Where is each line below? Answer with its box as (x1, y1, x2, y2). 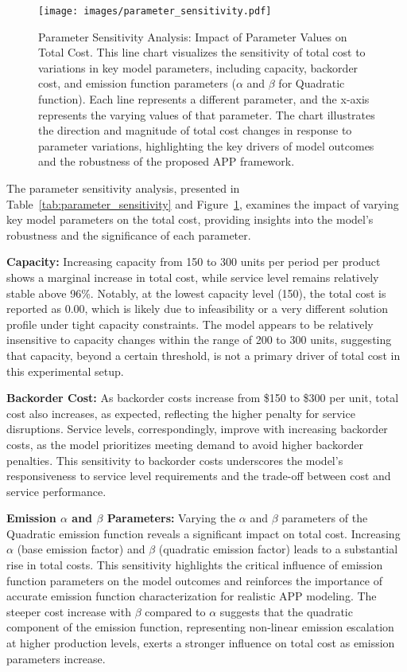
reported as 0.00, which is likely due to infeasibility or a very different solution (6, 300, 389, 317)
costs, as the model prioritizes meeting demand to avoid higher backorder (6, 436, 363, 452)
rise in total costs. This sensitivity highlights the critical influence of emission (6, 557, 383, 573)
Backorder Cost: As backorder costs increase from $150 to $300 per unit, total (6, 389, 399, 406)
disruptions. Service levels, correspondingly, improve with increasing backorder (6, 420, 388, 437)
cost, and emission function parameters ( (38, 75, 236, 92)
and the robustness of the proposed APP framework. (38, 153, 295, 170)
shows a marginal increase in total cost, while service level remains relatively (6, 268, 379, 285)
